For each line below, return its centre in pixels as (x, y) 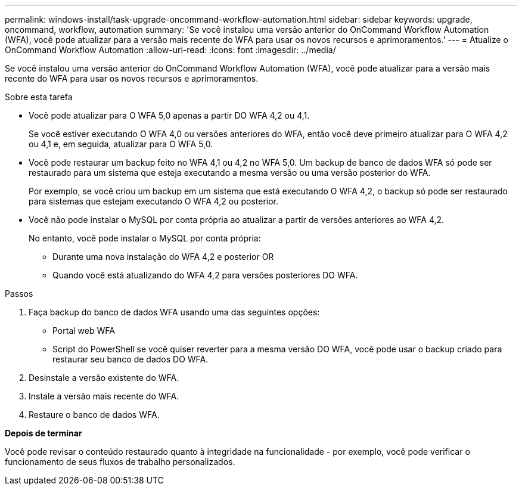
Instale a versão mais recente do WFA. (104, 396)
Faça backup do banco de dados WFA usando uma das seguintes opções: (174, 312)
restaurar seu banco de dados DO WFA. (130, 359)
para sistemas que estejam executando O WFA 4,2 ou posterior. (154, 201)
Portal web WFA (84, 331)
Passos (19, 294)
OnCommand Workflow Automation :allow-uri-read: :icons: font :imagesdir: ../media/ (170, 50)
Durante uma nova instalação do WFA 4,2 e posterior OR (163, 257)
